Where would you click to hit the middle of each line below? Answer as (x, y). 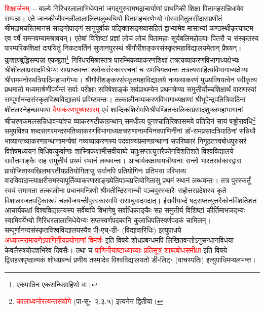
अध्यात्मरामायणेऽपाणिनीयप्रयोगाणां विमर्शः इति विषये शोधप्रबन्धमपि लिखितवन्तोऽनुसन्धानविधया (119, 239)
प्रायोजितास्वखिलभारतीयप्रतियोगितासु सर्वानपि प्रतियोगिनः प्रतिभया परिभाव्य (96, 170)
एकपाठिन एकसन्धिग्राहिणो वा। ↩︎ (57, 284)
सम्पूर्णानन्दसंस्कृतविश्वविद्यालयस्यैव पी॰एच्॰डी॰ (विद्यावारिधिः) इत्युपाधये (93, 230)
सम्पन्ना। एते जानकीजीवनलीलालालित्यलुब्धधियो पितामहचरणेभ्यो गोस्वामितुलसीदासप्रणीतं (114, 18)
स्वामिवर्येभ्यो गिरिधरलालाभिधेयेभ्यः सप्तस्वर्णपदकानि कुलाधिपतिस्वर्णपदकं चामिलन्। (108, 220)
